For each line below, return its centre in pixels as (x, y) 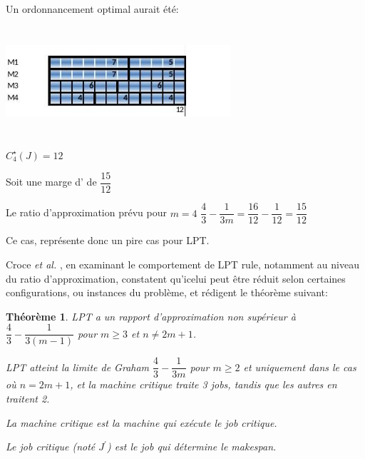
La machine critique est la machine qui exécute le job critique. (142, 422)
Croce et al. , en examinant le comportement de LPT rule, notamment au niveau (182, 264)
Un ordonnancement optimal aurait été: (92, 9)
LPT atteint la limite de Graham (78, 367)
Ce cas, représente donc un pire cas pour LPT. (108, 240)
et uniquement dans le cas (300, 367)
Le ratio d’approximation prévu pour (86, 212)
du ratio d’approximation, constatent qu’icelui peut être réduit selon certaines (176, 278)
